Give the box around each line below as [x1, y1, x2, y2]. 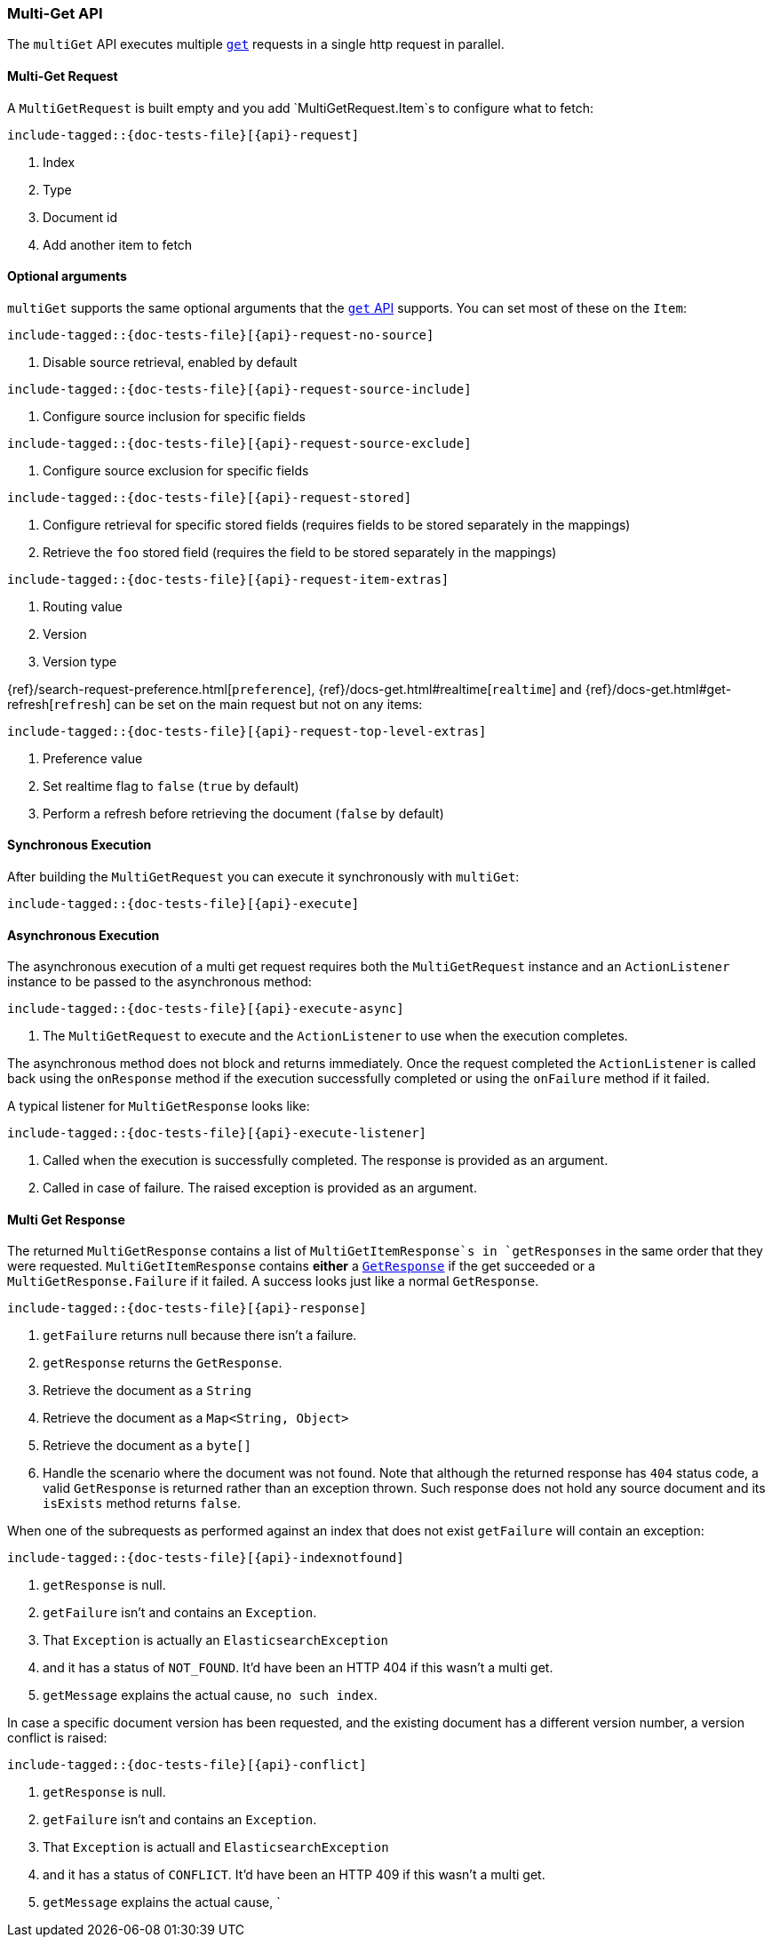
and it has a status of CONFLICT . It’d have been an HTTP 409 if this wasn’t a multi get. [43, 1867, 545, 1883]
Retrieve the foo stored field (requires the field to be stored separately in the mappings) [43, 544, 557, 560]
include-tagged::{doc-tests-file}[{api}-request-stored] [7, 490, 412, 505]
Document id [43, 209, 117, 225]
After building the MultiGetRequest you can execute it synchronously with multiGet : [7, 869, 520, 885]
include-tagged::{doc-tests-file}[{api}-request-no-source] [7, 327, 434, 342]
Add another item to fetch [43, 236, 193, 252]
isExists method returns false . [43, 1495, 241, 1511]
